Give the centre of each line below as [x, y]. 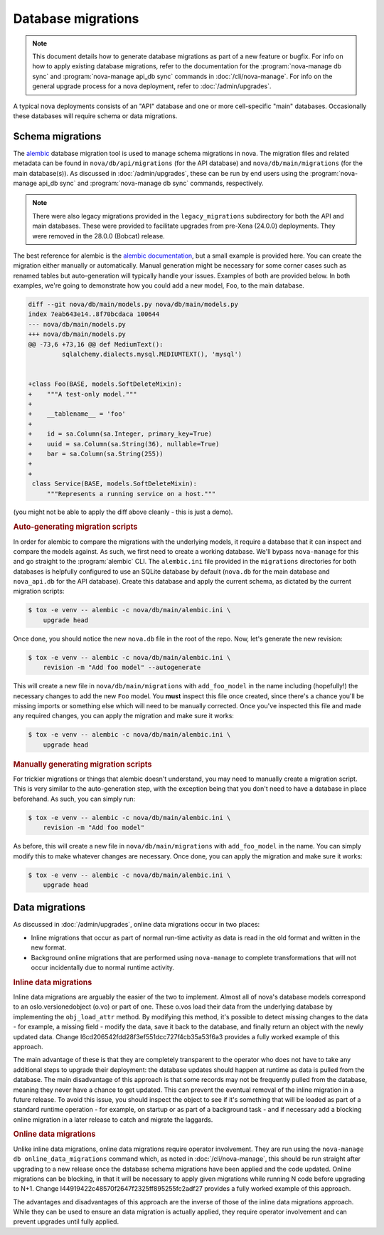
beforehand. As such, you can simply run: [74, 799]
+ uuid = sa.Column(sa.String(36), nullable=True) [124, 444]
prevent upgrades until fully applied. [66, 1221]
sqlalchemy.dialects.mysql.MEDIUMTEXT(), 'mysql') [152, 354]
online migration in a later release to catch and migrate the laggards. [113, 1119]
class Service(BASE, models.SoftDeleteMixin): [114, 484]
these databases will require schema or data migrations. [95, 116]
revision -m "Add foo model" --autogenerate [122, 668]
